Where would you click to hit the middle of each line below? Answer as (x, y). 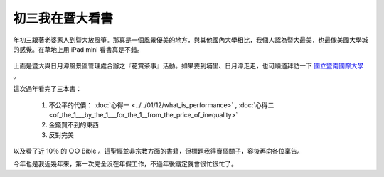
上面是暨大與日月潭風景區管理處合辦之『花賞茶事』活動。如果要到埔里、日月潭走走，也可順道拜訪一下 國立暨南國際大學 (188, 66)
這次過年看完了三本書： (47, 89)
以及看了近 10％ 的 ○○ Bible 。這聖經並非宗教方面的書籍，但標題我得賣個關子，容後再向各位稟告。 (158, 151)
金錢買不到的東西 (74, 125)
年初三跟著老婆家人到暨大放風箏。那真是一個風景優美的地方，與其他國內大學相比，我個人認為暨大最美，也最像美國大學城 (191, 40)
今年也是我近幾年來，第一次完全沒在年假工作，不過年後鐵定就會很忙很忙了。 (125, 164)
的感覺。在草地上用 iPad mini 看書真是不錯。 (78, 49)
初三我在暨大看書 (63, 18)
